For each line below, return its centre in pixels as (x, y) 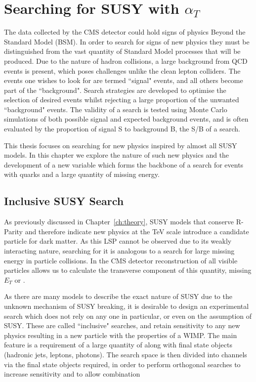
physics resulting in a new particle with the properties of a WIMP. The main (121, 335)
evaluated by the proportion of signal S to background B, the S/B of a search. (122, 129)
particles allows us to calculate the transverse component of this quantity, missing (128, 270)
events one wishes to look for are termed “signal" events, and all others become (124, 80)
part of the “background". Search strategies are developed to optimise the (115, 90)
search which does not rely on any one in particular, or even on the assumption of (128, 316)
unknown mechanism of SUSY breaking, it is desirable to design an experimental (127, 306)
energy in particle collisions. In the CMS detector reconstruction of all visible (121, 260)
